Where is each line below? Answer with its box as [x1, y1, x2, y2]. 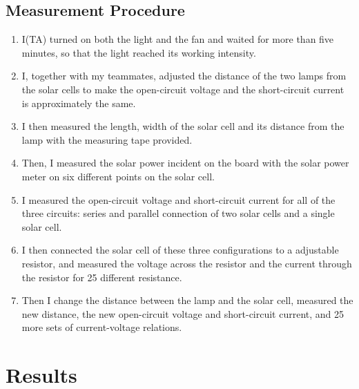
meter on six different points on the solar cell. [21, 169, 215, 183]
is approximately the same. [21, 95, 136, 110]
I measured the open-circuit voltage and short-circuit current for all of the [21, 192, 336, 207]
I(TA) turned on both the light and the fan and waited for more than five [21, 32, 334, 46]
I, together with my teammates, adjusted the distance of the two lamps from [21, 68, 347, 83]
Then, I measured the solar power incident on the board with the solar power [21, 155, 349, 170]
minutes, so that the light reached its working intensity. [21, 45, 256, 59]
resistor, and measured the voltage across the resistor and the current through [21, 256, 352, 270]
